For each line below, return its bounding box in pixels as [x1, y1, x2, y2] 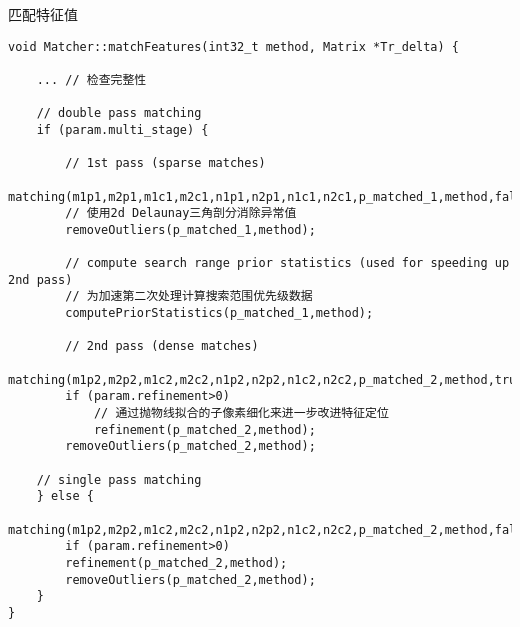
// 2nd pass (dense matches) [65, 339, 259, 354]
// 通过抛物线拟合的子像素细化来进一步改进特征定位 [93, 406, 389, 421]
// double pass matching [36, 106, 202, 121]
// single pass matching [36, 472, 202, 487]
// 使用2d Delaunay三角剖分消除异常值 [65, 206, 297, 221]
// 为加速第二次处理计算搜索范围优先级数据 [65, 289, 313, 304]
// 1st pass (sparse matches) [65, 156, 266, 171]
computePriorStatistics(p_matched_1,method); [65, 306, 374, 321]
